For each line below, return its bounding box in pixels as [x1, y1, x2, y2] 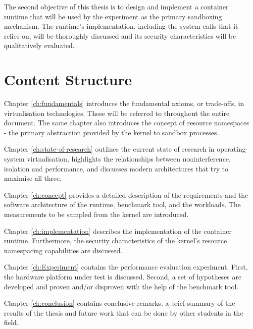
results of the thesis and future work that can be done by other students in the [4, 307, 243, 318]
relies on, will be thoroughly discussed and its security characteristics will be [4, 30, 236, 41]
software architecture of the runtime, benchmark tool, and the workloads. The [4, 199, 241, 210]
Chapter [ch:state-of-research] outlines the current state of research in [4, 144, 215, 154]
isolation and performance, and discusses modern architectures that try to [4, 163, 228, 173]
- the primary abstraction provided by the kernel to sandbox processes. [4, 127, 219, 137]
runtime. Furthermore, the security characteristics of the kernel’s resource [4, 235, 227, 246]
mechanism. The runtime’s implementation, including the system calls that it [4, 21, 238, 31]
